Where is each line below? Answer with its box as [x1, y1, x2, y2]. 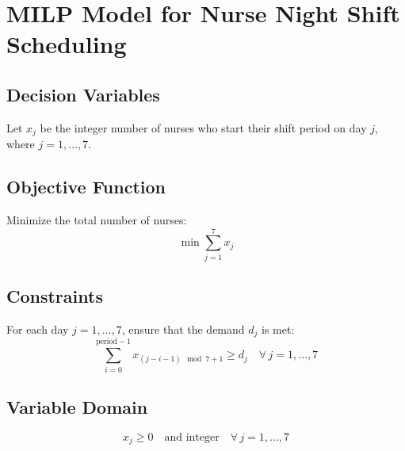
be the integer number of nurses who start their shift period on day [40, 119, 367, 136]
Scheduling [6, 28, 127, 60]
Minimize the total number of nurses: [6, 212, 187, 228]
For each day [6, 320, 69, 337]
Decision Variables [6, 82, 160, 106]
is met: [262, 320, 295, 337]
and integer [164, 431, 220, 443]
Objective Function [6, 174, 166, 199]
